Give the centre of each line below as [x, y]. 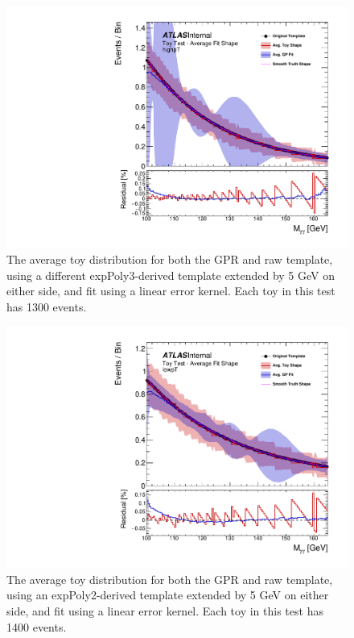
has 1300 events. [47, 307]
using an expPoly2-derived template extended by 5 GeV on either [168, 595]
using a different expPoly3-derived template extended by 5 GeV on [171, 275]
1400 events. [37, 626]
